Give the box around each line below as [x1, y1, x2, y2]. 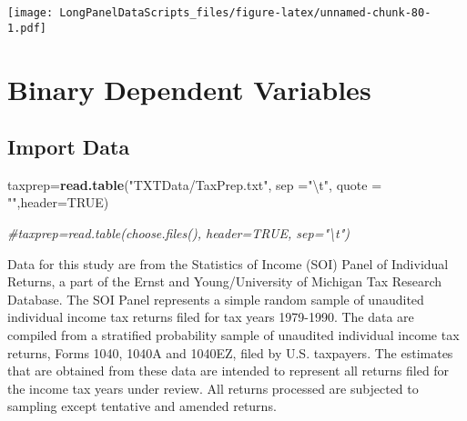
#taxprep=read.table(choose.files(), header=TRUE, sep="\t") [7, 224, 350, 243]
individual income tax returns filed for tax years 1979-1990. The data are [7, 307, 414, 326]
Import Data [7, 133, 130, 161]
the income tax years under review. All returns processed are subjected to [7, 378, 419, 397]
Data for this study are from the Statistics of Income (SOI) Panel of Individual [7, 254, 449, 273]
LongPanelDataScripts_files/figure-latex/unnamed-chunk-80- [59, 6, 431, 19]
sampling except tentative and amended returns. [7, 396, 277, 416]
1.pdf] [7, 21, 46, 35]
